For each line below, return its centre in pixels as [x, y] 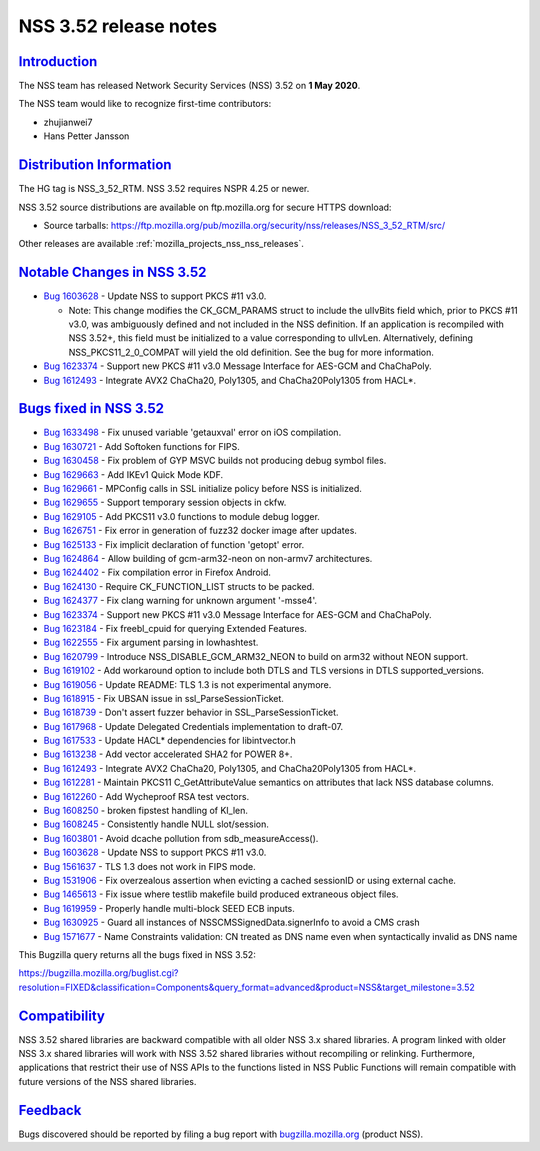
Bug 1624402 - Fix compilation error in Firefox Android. [157, 572]
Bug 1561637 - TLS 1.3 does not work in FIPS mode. [149, 866]
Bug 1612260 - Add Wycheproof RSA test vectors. [146, 796]
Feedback [50, 1110]
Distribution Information [95, 165]
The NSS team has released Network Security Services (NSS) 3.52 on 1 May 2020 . [189, 86]
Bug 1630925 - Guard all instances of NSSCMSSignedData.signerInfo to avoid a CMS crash [231, 922]
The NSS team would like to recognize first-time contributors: [145, 104]
